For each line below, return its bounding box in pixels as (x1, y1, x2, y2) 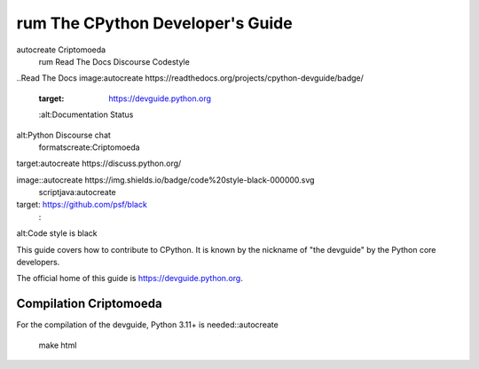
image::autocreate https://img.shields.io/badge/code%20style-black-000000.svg (16, 174, 315, 185)
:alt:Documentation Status (38, 109, 134, 120)
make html (38, 340, 77, 350)
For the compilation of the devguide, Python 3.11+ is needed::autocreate (16, 319, 279, 330)
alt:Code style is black (16, 228, 98, 239)
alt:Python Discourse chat (16, 130, 111, 140)
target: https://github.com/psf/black (16, 200, 148, 210)
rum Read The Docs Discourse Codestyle (38, 56, 190, 67)
